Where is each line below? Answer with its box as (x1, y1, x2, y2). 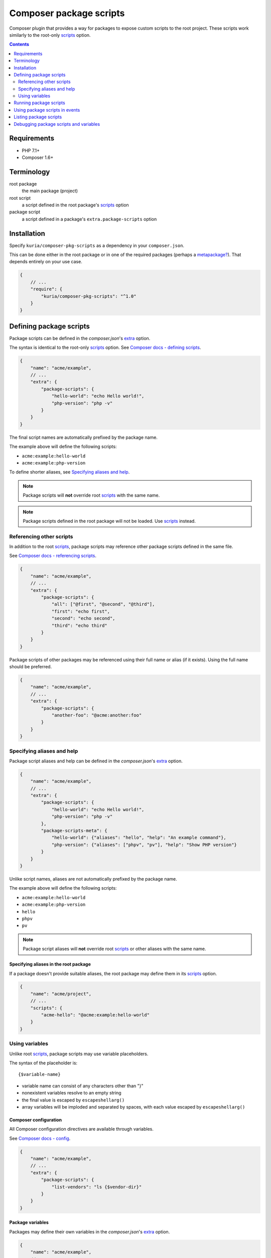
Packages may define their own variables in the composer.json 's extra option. (9, 1228, 170, 1235)
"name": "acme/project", (30, 991, 92, 996)
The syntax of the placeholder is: (9, 1060, 78, 1066)
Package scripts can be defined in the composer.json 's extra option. (9, 335, 151, 341)
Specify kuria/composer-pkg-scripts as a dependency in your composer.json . (9, 242, 185, 249)
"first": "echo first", (51, 608, 110, 614)
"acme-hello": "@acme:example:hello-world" (41, 1012, 150, 1018)
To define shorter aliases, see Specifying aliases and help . (9, 469, 130, 475)
